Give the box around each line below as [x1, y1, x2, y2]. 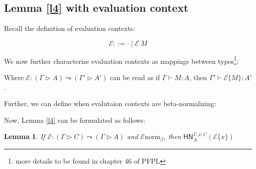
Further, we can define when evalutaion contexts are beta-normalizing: [4, 98, 216, 109]
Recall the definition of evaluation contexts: [4, 23, 135, 33]
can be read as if [110, 72, 160, 83]
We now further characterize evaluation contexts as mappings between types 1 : [4, 54, 239, 66]
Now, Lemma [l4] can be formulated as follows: [4, 114, 145, 125]
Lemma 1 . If [4, 131, 45, 141]
